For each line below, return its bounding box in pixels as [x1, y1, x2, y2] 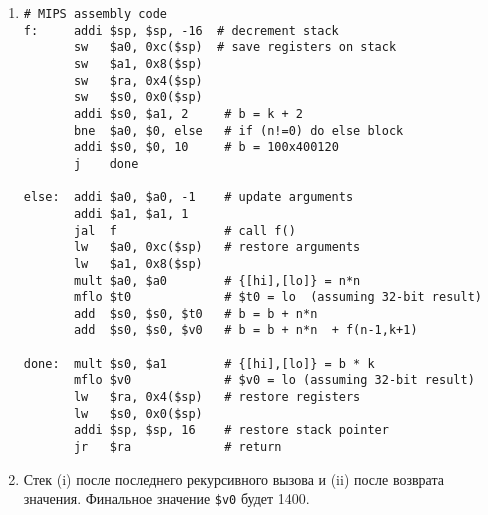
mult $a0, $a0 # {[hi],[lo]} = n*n [73, 273, 361, 288]
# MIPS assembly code [23, 7, 167, 21]
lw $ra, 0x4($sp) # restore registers [73, 390, 361, 405]
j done [73, 156, 139, 171]
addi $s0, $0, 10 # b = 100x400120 [73, 140, 339, 155]
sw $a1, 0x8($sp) [73, 56, 203, 71]
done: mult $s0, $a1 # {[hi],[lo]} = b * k [23, 356, 375, 371]
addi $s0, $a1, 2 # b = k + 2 [73, 106, 304, 121]
